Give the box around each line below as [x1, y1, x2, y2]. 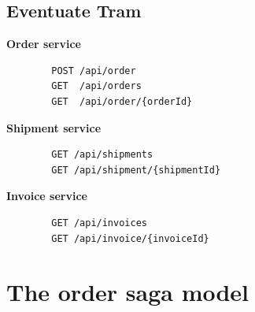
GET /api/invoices [51, 217, 147, 228]
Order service [6, 35, 81, 52]
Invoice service [6, 188, 87, 204]
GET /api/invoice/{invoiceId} [51, 232, 209, 244]
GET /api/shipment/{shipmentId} [51, 164, 221, 176]
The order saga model [6, 276, 249, 308]
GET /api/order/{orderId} [51, 95, 193, 107]
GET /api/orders [51, 80, 142, 92]
